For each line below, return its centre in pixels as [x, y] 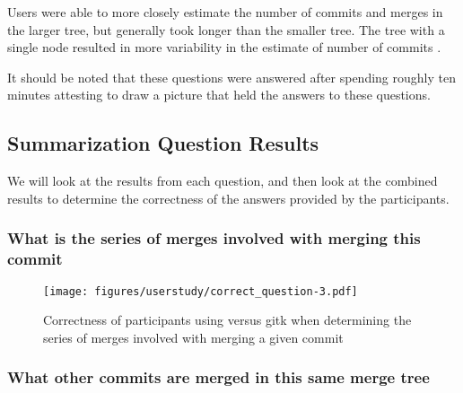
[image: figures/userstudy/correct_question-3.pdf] [201, 291]
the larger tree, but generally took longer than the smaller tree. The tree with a [226, 29]
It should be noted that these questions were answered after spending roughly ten [231, 77]
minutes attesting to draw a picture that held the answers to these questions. [219, 95]
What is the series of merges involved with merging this [214, 238]
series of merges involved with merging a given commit [193, 337]
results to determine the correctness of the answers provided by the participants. [228, 198]
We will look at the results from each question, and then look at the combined [223, 181]
